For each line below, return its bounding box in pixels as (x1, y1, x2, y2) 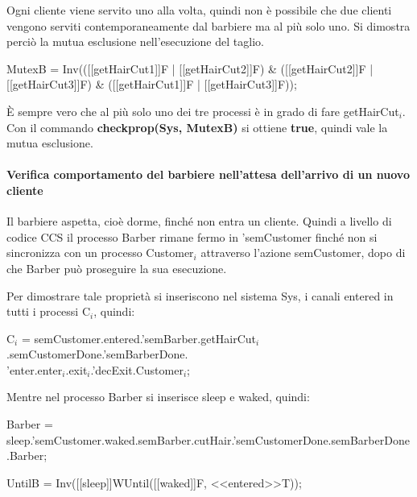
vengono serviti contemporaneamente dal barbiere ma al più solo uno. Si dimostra (6, 17, 411, 34)
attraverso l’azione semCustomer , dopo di (200, 244, 406, 261)
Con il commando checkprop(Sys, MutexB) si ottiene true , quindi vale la (6, 118, 388, 135)
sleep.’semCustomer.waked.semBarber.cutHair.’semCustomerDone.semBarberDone (6, 431, 410, 448)
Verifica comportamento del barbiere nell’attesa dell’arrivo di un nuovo (6, 166, 410, 183)
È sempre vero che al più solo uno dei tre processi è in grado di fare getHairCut (6, 102, 399, 119)
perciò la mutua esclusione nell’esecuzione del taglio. (6, 33, 264, 50)
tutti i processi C (6, 303, 91, 320)
